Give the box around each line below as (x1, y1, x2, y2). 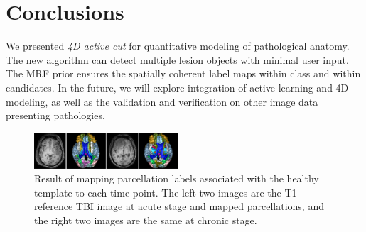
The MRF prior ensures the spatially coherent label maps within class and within (6, 66, 361, 81)
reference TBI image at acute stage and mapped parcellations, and (34, 199, 324, 214)
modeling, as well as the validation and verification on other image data (6, 94, 318, 109)
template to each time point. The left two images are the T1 (34, 184, 297, 199)
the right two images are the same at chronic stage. (34, 213, 257, 228)
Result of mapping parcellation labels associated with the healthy (34, 171, 319, 186)
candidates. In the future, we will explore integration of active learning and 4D (6, 79, 349, 94)
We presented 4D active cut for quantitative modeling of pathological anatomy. (6, 38, 350, 53)
